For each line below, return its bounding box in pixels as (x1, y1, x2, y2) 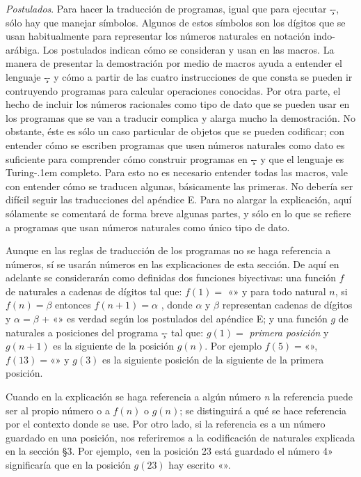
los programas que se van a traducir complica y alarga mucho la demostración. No (6, 110, 355, 125)
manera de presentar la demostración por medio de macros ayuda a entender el (6, 56, 342, 70)
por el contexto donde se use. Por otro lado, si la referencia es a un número (6, 416, 326, 431)
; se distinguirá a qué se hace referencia (179, 402, 347, 417)
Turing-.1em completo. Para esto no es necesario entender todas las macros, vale (6, 165, 348, 180)
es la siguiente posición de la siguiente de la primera (102, 352, 324, 366)
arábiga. (6, 42, 40, 56)
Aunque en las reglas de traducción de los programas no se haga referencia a (6, 243, 331, 258)
